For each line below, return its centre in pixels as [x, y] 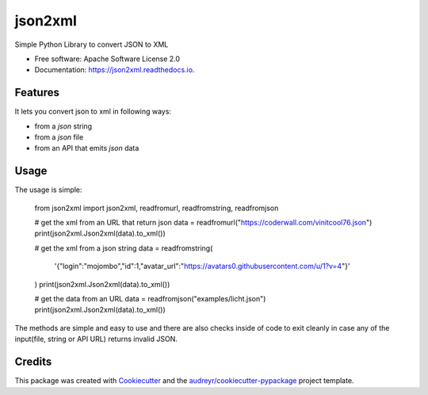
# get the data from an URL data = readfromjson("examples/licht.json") [150, 299]
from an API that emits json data [87, 148]
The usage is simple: [48, 190]
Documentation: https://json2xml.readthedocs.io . [115, 70]
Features [37, 92]
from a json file [59, 137]
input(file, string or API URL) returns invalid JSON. [96, 339]
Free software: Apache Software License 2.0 [107, 59]
